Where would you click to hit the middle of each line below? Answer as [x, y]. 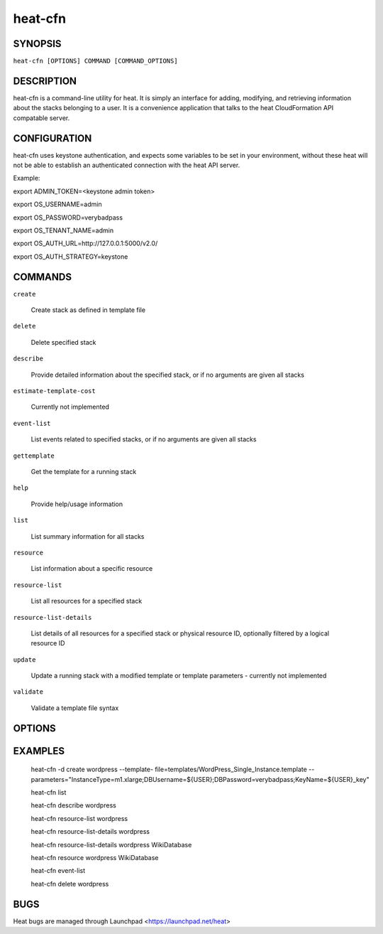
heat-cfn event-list [58, 871]
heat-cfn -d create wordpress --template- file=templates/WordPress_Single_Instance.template [169, 769]
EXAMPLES [39, 751]
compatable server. [41, 118]
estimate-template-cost [54, 391]
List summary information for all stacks [88, 536]
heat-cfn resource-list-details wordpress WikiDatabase [111, 844]
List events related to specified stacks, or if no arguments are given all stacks [144, 439]
